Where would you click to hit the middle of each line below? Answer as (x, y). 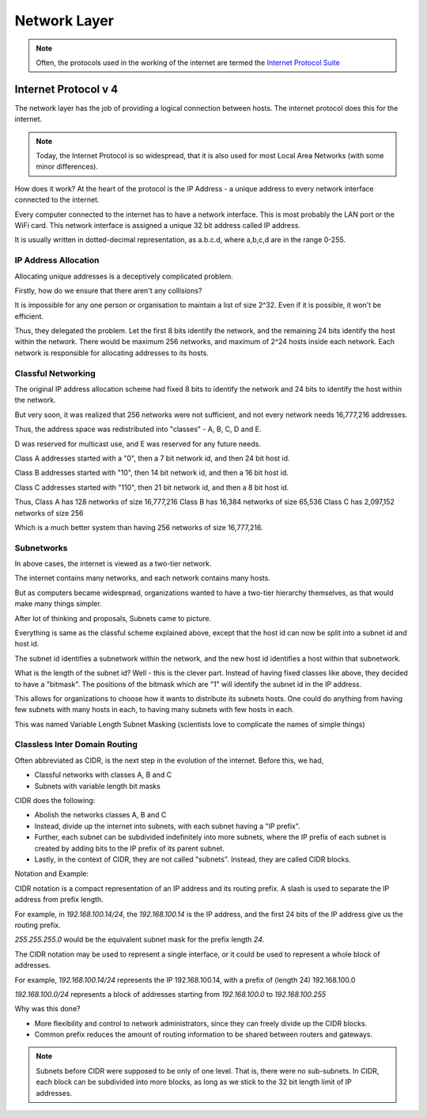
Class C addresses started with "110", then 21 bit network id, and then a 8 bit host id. (152, 487)
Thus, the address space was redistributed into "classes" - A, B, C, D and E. (138, 429)
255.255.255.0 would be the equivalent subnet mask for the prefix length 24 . (140, 940)
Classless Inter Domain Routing (76, 745)
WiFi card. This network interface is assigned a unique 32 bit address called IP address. (157, 225)
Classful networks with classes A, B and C (103, 775)
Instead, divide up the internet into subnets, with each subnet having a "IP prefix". (167, 826)
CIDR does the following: (55, 801)
